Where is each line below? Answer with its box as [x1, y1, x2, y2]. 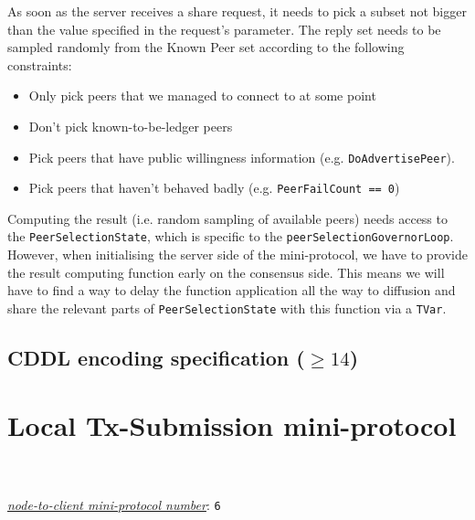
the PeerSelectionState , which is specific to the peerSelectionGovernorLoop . [7, 227, 454, 246]
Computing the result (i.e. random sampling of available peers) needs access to [7, 208, 448, 228]
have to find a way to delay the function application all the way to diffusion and [7, 281, 456, 300]
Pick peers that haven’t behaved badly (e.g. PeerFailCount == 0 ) [28, 178, 400, 197]
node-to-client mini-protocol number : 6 [7, 494, 221, 514]
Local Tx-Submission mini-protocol [7, 406, 457, 443]
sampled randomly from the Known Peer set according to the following [7, 37, 405, 57]
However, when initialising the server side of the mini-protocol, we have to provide [7, 245, 469, 264]
